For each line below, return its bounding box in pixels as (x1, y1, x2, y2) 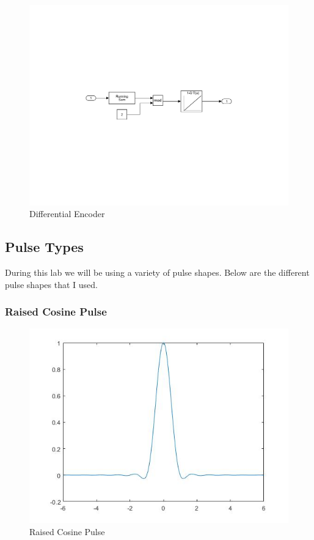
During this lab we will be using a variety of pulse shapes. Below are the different (5, 265, 310, 278)
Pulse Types (5, 237, 84, 256)
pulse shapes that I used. (5, 278, 98, 290)
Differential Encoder (29, 207, 105, 220)
